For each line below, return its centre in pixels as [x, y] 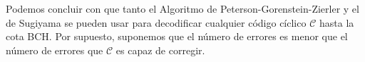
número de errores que [55, 50]
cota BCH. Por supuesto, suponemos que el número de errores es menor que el [177, 36]
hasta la [336, 22]
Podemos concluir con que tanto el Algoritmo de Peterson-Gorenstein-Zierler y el [182, 8]
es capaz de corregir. [160, 50]
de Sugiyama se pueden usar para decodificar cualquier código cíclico [156, 22]
